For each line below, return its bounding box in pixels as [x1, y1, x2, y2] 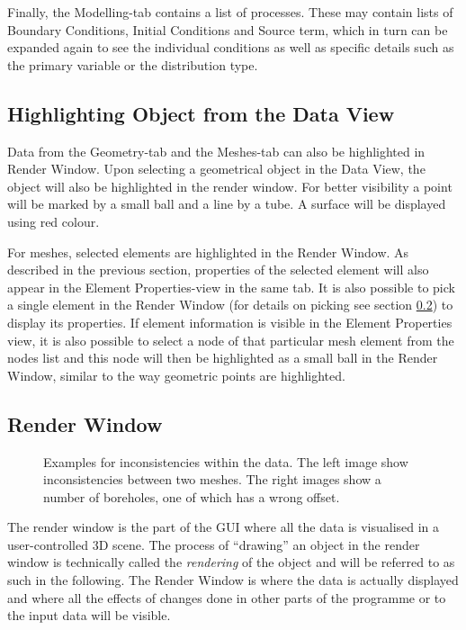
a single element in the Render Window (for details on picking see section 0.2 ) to [7, 295, 453, 314]
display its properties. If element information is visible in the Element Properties [7, 312, 453, 331]
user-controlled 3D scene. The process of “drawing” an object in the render [7, 535, 420, 553]
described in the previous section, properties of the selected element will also [7, 260, 429, 279]
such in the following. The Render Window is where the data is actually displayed [7, 571, 459, 589]
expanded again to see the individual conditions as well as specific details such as [7, 38, 454, 57]
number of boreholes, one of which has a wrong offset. [43, 487, 340, 506]
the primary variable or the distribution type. [7, 55, 258, 74]
